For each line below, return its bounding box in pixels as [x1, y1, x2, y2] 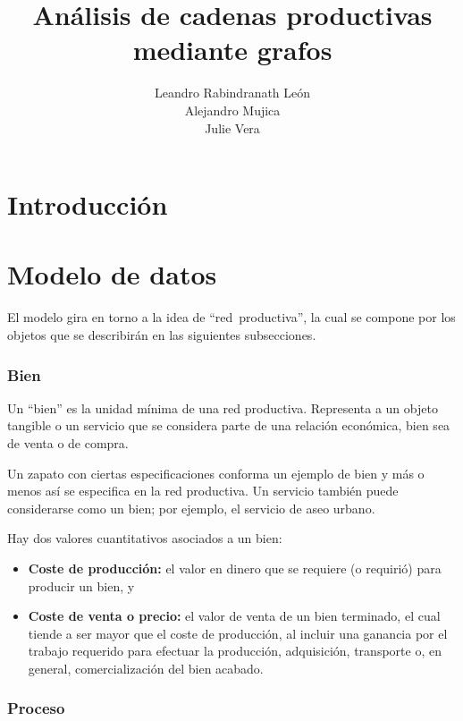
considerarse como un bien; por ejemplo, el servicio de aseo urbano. [7, 498, 375, 517]
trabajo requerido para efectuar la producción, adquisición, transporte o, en [28, 641, 442, 660]
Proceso [7, 697, 65, 719]
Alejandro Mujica [184, 100, 281, 119]
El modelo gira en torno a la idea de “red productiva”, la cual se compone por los [7, 308, 456, 327]
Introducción [7, 186, 168, 223]
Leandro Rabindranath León [154, 83, 311, 102]
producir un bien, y [28, 576, 135, 595]
